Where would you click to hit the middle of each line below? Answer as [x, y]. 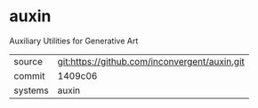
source [28, 61]
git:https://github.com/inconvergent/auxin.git [151, 61]
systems [31, 90]
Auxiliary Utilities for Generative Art [74, 41]
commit [29, 75]
